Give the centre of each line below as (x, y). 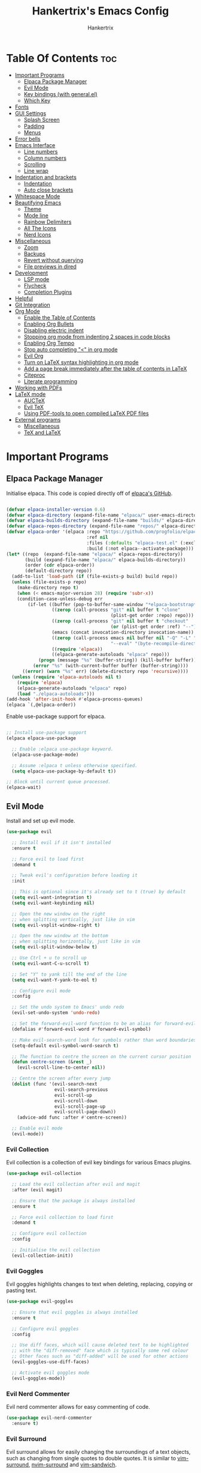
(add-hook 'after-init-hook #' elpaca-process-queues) (75, 699)
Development (31, 273)
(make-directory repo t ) (48, 588)
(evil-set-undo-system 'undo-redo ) (56, 1013)
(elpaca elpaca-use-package (41, 738)
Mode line (36, 215)
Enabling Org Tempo (49, 343)
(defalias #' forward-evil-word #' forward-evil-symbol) (81, 1029)
